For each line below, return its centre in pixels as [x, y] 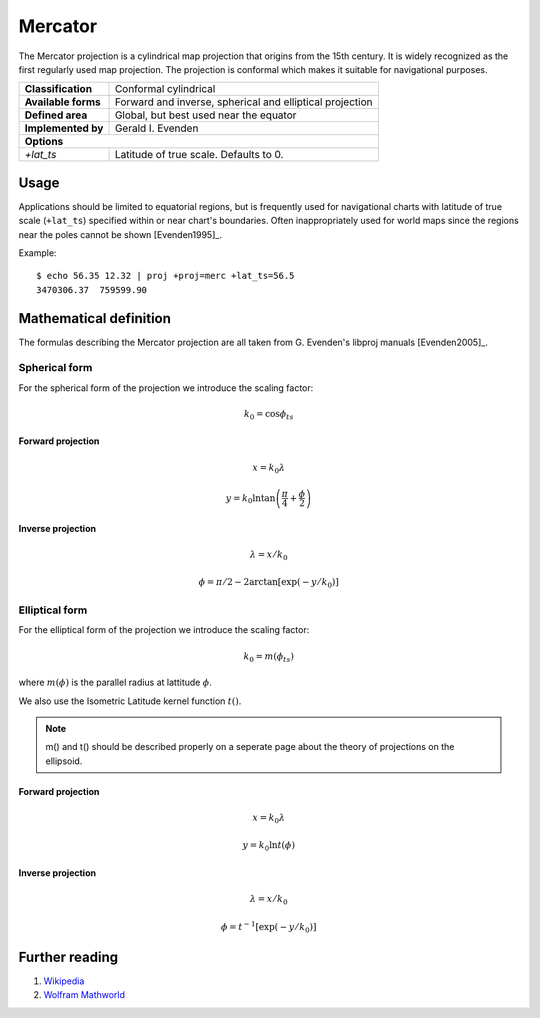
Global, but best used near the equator [205, 115]
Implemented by [64, 128]
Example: [37, 253]
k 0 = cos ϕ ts [268, 415]
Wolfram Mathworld [84, 995]
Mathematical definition [95, 318]
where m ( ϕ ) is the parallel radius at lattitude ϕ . [115, 682]
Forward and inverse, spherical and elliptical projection [243, 102]
